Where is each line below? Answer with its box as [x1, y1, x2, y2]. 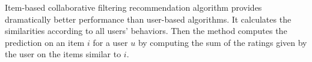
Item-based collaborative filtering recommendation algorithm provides [5, 1, 262, 13]
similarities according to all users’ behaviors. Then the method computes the [5, 24, 287, 37]
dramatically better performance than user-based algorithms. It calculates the [5, 13, 292, 25]
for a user [93, 36, 128, 48]
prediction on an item [5, 36, 85, 48]
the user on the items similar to [5, 48, 121, 60]
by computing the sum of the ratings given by [138, 36, 307, 48]
